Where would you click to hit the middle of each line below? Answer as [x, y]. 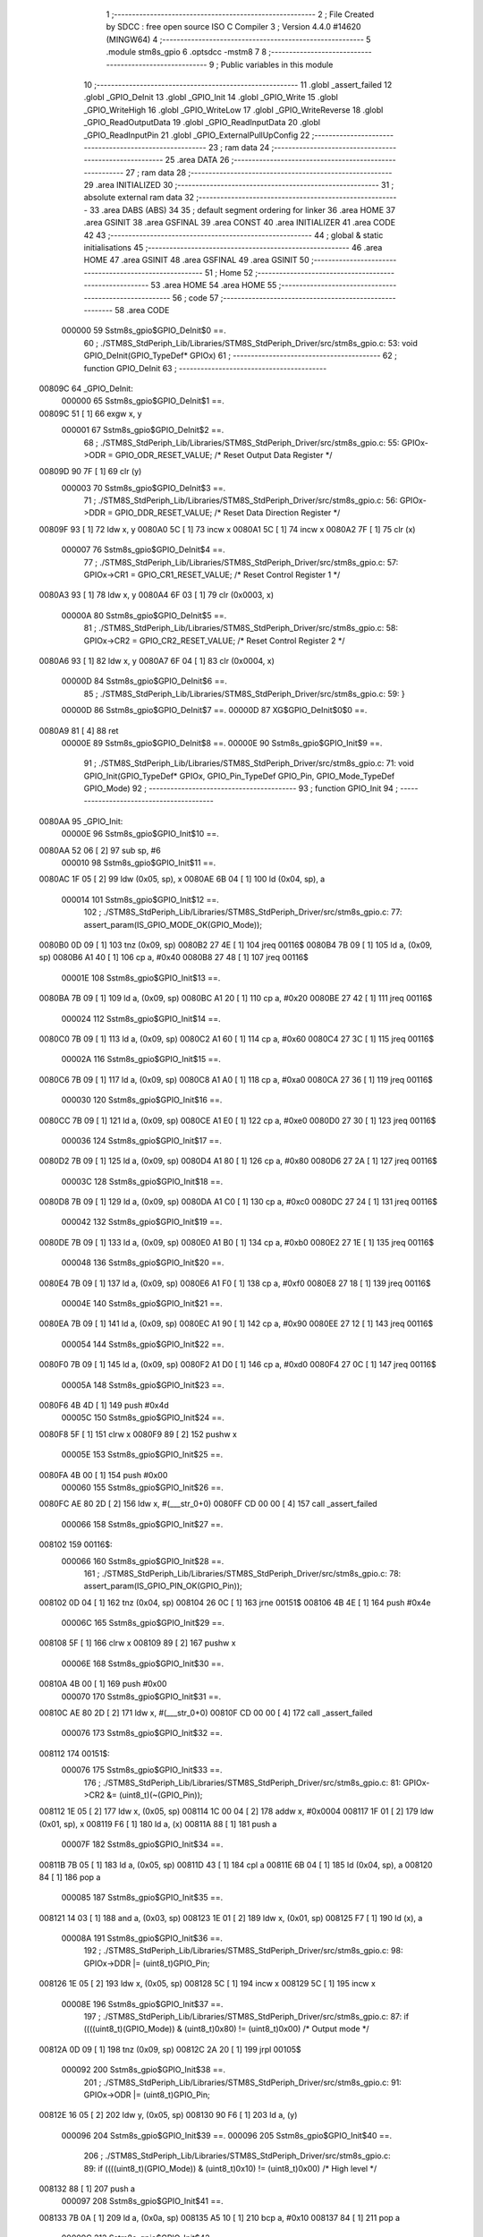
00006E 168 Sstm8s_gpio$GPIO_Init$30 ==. [143, 1663]
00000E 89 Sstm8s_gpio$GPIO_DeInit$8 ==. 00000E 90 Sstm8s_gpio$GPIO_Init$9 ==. [222, 743]
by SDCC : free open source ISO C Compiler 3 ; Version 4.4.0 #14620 [233, 27]
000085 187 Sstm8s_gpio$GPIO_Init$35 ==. [142, 1898]
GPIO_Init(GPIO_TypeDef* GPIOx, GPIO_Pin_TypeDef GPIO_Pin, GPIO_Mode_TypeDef [239, 776]
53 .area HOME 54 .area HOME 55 [214, 285]
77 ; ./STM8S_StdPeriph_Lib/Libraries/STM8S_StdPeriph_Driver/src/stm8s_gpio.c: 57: [241, 562]
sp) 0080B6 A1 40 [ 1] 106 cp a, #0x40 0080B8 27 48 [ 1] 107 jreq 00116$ [174, 957]
